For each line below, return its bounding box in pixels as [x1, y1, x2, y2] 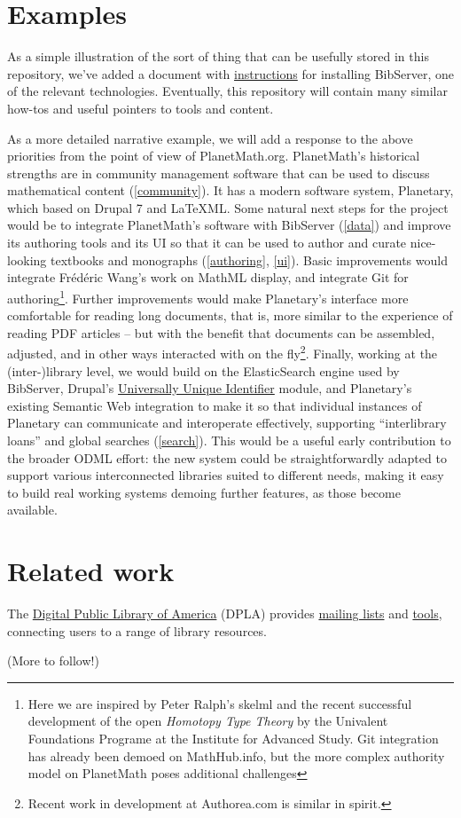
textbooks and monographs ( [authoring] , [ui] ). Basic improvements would [51, 250, 448, 269]
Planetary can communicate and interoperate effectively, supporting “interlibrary [7, 413, 447, 432]
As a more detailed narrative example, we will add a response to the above [7, 129, 413, 147]
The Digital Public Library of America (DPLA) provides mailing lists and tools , [7, 604, 442, 622]
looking [7, 250, 47, 269]
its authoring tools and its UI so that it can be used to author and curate [7, 233, 407, 252]
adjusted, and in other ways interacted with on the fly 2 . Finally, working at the [7, 342, 438, 362]
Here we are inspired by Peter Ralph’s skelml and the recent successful [27, 694, 412, 712]
